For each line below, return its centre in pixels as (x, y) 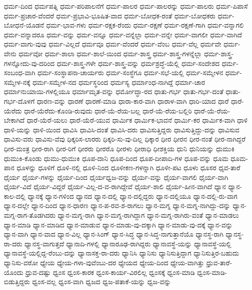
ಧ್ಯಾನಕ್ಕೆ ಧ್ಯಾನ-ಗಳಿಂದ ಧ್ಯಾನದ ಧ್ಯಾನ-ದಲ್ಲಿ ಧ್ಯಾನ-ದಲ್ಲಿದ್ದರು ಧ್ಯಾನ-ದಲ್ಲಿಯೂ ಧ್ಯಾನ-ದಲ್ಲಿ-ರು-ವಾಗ (133, 196)
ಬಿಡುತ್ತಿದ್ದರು (17, 282)
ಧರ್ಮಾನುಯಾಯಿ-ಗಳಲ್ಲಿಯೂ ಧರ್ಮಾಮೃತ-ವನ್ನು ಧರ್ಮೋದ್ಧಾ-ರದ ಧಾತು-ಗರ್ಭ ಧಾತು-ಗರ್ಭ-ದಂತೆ (114, 91)
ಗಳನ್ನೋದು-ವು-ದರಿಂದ (29, 63)
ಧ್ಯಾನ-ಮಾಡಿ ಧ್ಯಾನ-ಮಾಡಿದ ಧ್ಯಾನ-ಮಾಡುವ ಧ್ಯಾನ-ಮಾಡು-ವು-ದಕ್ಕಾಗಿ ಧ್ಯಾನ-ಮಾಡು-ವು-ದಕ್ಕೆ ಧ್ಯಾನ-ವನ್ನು (118, 224)
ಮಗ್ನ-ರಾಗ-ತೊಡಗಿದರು (30, 215)
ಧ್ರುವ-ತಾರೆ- (219, 263)
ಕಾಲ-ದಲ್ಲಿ (15, 196)
